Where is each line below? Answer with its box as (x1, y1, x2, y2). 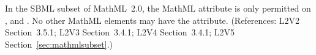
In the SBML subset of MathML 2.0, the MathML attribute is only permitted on (5, 2, 311, 14)
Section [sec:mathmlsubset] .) (5, 37, 113, 50)
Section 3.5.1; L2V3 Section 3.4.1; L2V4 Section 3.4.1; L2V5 (5, 26, 235, 38)
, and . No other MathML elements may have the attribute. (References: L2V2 (5, 13, 300, 26)
